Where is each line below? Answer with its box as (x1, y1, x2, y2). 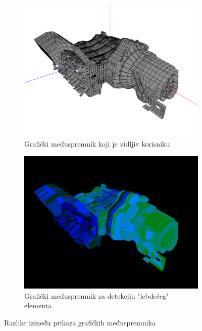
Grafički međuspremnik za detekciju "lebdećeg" (24, 290, 169, 301)
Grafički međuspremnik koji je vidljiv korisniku (24, 138, 170, 149)
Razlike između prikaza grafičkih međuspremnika (4, 317, 156, 327)
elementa (24, 300, 52, 311)
